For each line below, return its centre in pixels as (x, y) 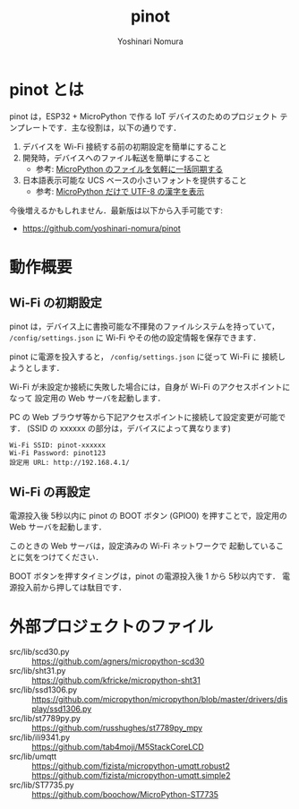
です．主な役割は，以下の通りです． (115, 127)
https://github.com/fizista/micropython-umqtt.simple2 (131, 776)
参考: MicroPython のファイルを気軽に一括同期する (129, 168)
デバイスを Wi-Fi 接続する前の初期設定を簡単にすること (124, 146)
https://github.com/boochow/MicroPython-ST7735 (125, 795)
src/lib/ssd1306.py (43, 690)
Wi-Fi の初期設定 (56, 303)
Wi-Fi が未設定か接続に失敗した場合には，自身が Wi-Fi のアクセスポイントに (150, 386)
